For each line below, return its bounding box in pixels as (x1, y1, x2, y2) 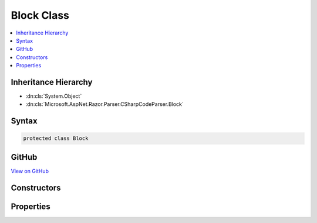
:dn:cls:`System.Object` (25, 92, 82, 100)
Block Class (11, 9, 70, 22)
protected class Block (23, 135, 89, 142)
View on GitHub (11, 167, 49, 174)
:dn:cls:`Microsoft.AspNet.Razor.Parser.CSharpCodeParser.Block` (25, 101, 184, 108)
